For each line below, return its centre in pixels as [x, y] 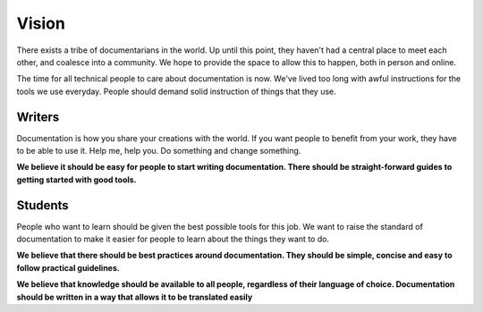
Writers [38, 117]
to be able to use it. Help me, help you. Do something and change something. [159, 151]
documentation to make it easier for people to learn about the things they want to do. [173, 239]
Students [42, 205]
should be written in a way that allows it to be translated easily [135, 297]
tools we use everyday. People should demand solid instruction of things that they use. [176, 91]
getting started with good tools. [77, 180]
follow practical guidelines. [68, 267]
